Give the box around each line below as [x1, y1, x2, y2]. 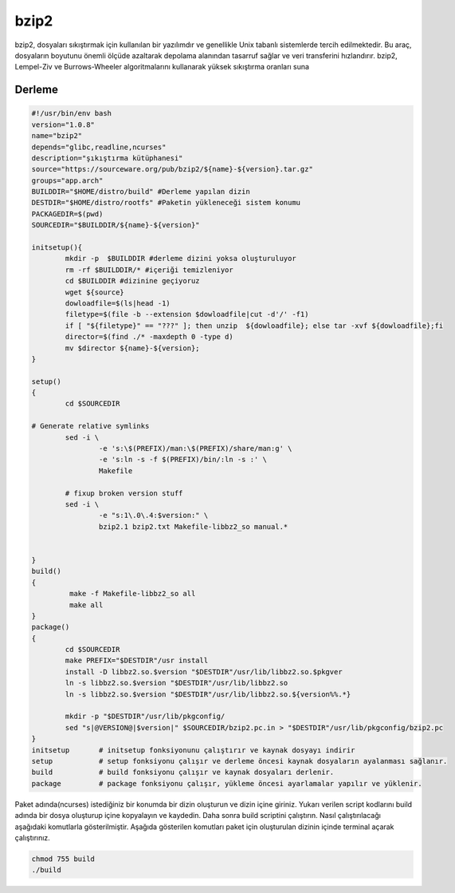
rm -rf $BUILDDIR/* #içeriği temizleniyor [65, 265, 234, 275]
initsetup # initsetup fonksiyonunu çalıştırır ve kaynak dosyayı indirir [31, 745, 355, 754]
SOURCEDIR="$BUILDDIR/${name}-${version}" [31, 220, 200, 230]
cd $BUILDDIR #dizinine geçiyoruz [65, 276, 200, 286]
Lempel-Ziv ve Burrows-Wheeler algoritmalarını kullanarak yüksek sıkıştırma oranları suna [14, 62, 310, 72]
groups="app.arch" [31, 176, 104, 185]
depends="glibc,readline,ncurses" [31, 142, 167, 152]
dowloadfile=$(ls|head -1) [65, 298, 171, 307]
